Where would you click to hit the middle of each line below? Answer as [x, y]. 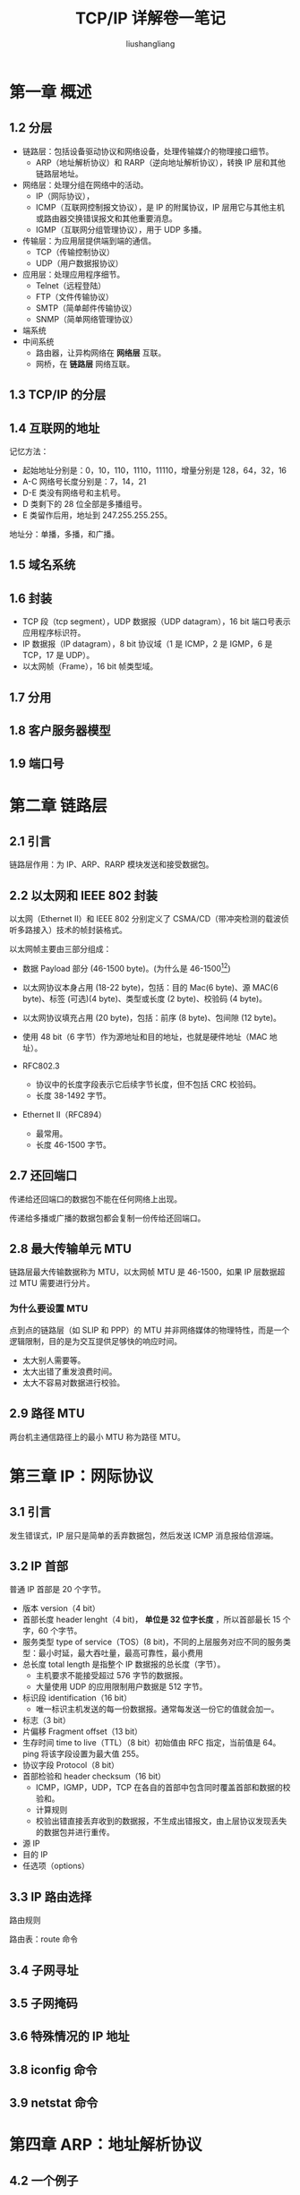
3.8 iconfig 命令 [53, 2070]
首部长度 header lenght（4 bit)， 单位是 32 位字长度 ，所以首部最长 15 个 [156, 1620]
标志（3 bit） [46, 1720]
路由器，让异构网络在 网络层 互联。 [101, 352]
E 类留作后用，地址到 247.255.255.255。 [97, 515]
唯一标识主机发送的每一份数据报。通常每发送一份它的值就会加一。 [157, 1709]
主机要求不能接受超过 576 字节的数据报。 [111, 1676]
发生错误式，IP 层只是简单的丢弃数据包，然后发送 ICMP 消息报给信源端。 [144, 1535]
